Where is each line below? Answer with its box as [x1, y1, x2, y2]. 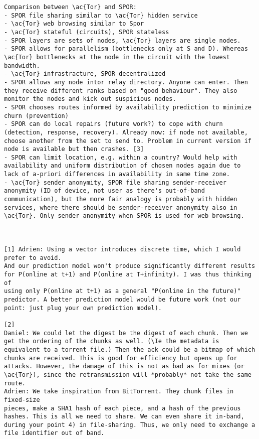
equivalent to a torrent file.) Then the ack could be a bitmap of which [4, 346, 255, 353]
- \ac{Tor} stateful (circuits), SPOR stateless [4, 28, 169, 36]
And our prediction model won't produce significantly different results [4, 262, 255, 270]
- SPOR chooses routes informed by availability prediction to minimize [4, 103, 251, 111]
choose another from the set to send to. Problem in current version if [4, 137, 251, 144]
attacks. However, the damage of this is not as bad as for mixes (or [4, 363, 244, 370]
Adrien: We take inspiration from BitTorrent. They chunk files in [4, 388, 234, 395]
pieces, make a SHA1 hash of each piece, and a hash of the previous [4, 404, 241, 412]
